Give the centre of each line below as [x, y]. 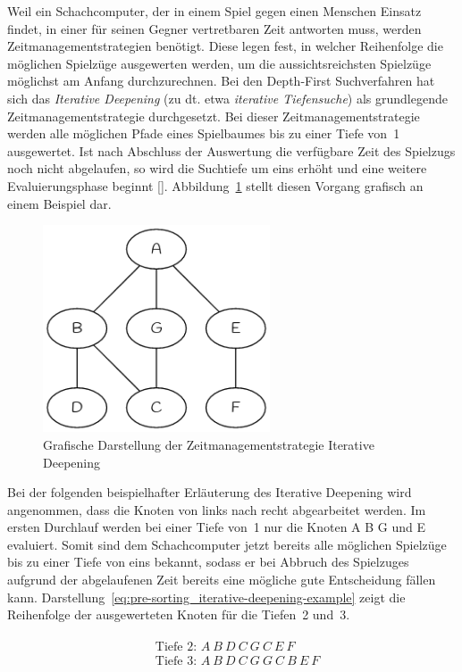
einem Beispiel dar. [59, 203]
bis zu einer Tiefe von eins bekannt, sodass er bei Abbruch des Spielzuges [208, 562]
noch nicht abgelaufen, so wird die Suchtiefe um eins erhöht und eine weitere [217, 168]
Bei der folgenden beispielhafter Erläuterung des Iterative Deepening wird [210, 492]
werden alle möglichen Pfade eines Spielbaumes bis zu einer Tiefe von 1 [204, 133]
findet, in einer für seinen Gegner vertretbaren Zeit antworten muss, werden [214, 28]
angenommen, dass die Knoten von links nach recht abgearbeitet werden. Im [217, 509]
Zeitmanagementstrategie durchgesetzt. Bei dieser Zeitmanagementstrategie [214, 116]
